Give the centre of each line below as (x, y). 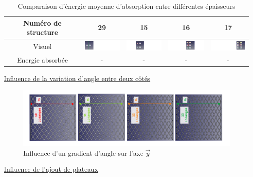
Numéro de (42, 23)
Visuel (42, 46)
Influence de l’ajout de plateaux (51, 169)
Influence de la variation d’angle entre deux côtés (77, 78)
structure (42, 32)
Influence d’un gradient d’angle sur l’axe (83, 153)
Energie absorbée (43, 59)
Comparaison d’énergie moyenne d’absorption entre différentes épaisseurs (126, 6)
